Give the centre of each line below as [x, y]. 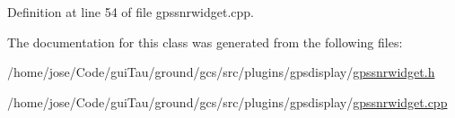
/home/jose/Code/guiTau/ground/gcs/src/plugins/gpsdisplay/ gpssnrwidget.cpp [227, 101]
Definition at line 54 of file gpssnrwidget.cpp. [131, 12]
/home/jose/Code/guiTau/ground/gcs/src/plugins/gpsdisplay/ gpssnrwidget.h [221, 72]
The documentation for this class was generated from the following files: [205, 42]
